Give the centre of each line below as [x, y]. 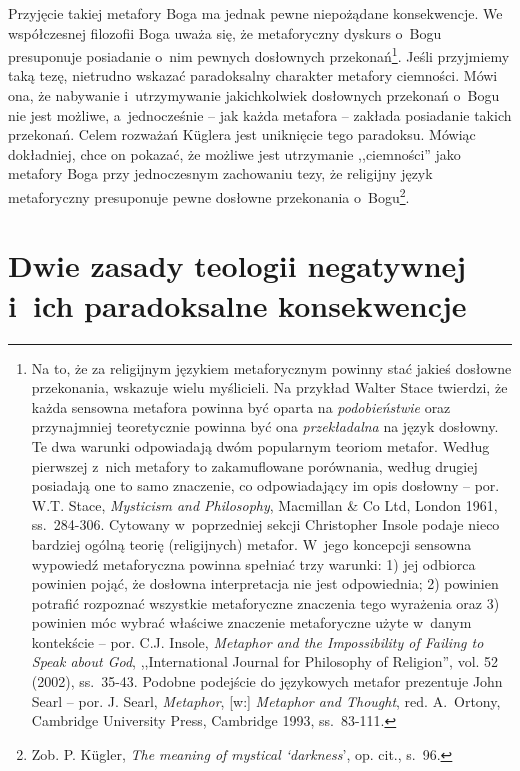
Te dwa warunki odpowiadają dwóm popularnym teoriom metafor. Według [260, 445]
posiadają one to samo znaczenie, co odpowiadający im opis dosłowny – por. [265, 485]
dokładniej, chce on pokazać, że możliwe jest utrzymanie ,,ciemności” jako [234, 153]
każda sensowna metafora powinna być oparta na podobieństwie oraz [241, 406]
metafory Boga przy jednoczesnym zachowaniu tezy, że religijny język [220, 173]
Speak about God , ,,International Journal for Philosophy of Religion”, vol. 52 [265, 661]
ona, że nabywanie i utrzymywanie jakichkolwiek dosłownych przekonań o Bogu [254, 95]
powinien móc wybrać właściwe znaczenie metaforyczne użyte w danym [251, 622]
